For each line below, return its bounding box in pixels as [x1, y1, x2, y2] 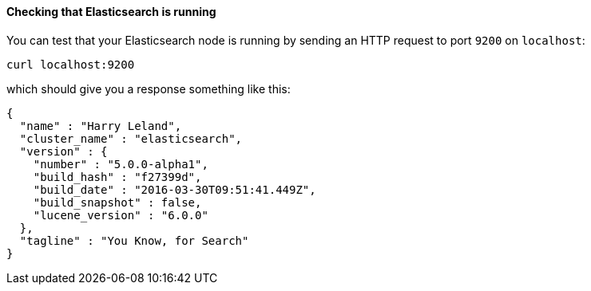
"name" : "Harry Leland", [19, 119, 182, 132]
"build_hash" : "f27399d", [33, 170, 202, 183]
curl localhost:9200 [6, 57, 135, 71]
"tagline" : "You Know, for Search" [19, 234, 249, 247]
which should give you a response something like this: [6, 81, 291, 96]
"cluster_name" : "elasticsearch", [19, 132, 243, 145]
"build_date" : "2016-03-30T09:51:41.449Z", [33, 183, 316, 196]
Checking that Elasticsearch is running [6, 5, 216, 18]
